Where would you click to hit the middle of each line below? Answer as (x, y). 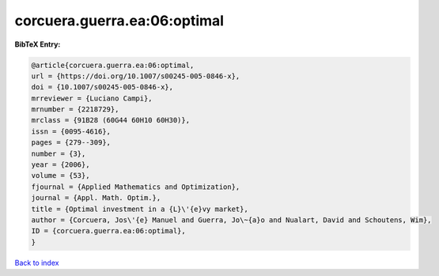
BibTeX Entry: (38, 44)
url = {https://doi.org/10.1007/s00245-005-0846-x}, (136, 76)
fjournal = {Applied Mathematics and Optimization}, (136, 187)
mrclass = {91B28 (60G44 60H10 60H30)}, (110, 120)
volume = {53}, (61, 176)
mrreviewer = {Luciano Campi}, (92, 98)
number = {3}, (59, 153)
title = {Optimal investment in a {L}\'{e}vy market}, (140, 209)
